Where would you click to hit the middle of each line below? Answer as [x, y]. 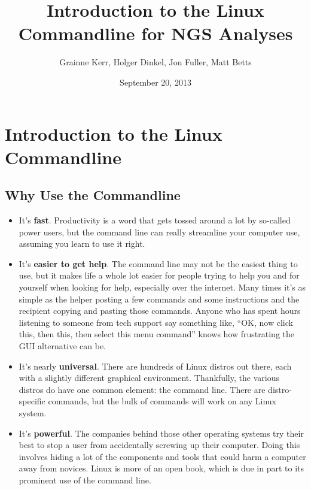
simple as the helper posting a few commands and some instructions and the [159, 299]
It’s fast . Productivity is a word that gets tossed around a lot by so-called [155, 220]
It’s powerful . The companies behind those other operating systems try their [161, 433]
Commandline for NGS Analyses [155, 33]
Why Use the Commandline [93, 195]
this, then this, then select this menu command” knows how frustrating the [156, 334]
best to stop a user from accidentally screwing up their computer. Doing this [159, 445]
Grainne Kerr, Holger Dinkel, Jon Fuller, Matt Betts [155, 62]
